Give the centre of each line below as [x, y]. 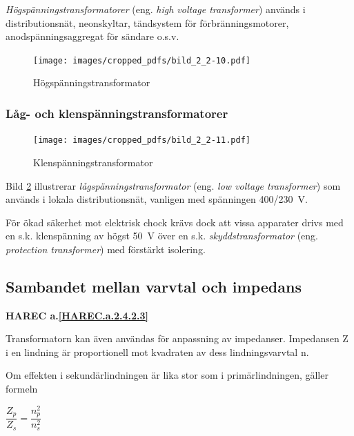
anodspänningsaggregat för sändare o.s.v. [92, 36]
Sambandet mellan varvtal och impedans [154, 286]
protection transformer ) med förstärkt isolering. [106, 249]
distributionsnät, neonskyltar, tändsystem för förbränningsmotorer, [147, 22]
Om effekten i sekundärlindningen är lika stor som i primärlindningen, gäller [167, 375]
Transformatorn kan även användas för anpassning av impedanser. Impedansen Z [177, 338]
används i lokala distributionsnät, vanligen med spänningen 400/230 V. [157, 199]
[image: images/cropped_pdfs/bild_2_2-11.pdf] [142, 140]
